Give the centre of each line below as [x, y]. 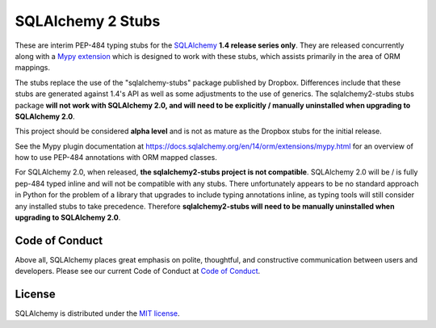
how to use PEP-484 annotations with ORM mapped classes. [116, 158]
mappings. [32, 68]
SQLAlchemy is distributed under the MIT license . [98, 313]
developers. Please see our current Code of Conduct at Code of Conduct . [138, 271]
